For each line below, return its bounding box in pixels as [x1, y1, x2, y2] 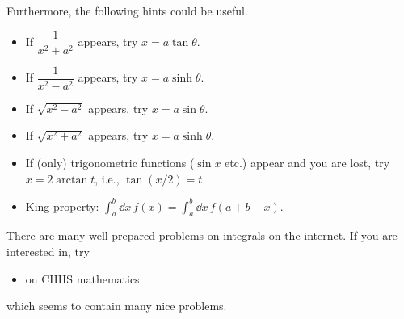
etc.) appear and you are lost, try [225, 153, 390, 170]
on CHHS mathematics [25, 270, 140, 287]
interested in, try [6, 242, 90, 259]
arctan [56, 174, 88, 186]
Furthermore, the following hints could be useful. [6, 2, 248, 19]
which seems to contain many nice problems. [6, 297, 227, 314]
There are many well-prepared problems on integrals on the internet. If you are [6, 227, 398, 244]
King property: [25, 197, 99, 214]
